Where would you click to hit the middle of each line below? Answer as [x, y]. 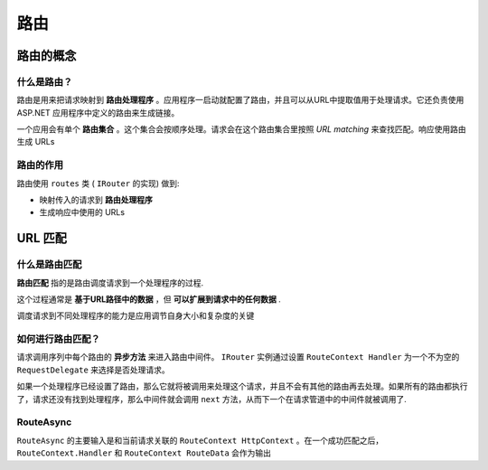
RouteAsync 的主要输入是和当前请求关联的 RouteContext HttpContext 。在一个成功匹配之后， [200, 440]
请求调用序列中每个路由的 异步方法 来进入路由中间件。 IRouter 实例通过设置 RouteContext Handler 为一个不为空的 [238, 357]
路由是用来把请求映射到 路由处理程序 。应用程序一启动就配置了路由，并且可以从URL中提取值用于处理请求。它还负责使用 [240, 100]
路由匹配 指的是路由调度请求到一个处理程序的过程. [110, 282]
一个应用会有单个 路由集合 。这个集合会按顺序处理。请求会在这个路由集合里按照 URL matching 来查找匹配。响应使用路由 [241, 129]
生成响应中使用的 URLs [82, 212]
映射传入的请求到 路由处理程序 [96, 200]
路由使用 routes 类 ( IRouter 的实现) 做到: [98, 183]
